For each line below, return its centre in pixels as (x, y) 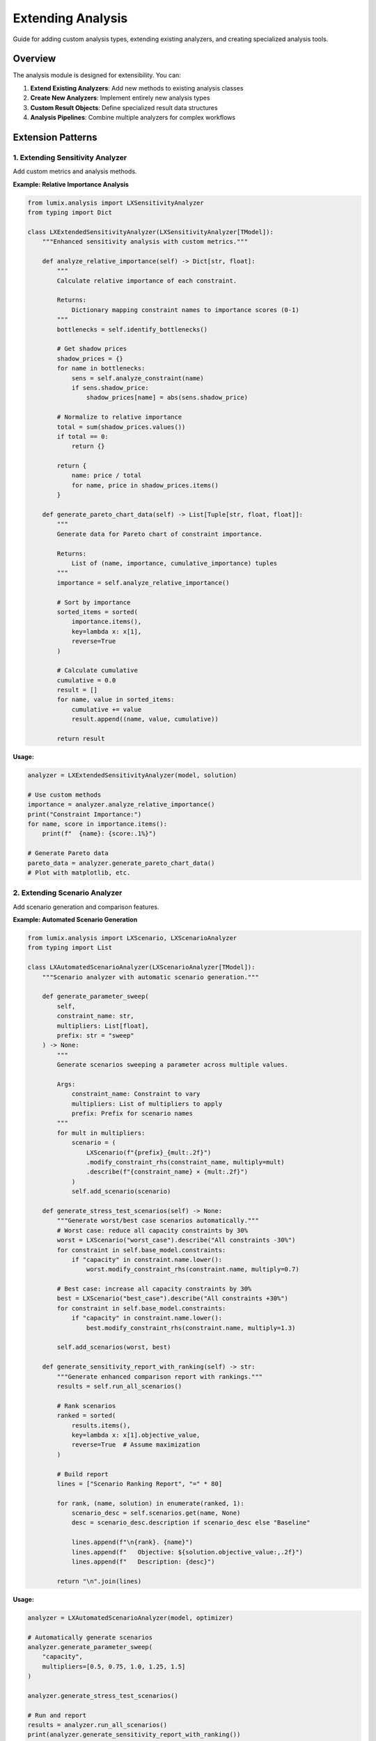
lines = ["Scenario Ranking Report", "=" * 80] (140, 1484)
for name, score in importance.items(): (97, 824)
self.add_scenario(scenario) (121, 1192)
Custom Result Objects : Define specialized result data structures (124, 107)
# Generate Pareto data (68, 853)
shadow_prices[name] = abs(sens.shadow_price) (167, 398)
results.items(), (101, 1425)
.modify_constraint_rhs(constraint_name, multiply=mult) (185, 1162)
